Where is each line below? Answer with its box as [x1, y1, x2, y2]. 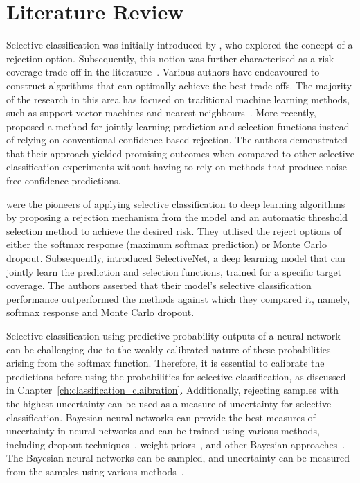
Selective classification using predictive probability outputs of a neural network [6, 328, 341, 342]
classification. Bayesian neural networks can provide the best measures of [6, 410, 316, 424]
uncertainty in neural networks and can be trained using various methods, [6, 423, 320, 438]
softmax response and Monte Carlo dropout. [6, 305, 195, 319]
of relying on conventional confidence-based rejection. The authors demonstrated [6, 132, 348, 147]
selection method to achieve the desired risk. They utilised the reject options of [6, 223, 342, 238]
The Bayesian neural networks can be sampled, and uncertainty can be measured [6, 450, 350, 465]
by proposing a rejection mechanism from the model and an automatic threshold [6, 210, 348, 225]
